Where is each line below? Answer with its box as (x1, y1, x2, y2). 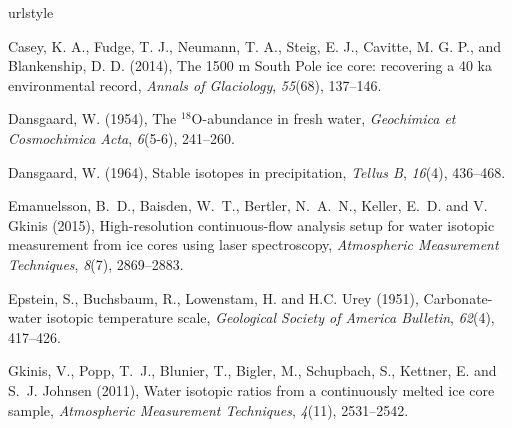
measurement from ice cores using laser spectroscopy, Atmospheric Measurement (8, 234, 499, 255)
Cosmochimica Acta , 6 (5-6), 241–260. (8, 127, 235, 148)
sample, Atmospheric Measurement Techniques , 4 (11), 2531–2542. (8, 399, 409, 420)
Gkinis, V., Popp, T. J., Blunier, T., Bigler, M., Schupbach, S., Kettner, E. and (8, 360, 497, 381)
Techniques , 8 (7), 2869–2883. (8, 253, 184, 274)
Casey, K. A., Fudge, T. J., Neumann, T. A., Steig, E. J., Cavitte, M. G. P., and (8, 35, 502, 56)
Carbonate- (423, 287, 493, 308)
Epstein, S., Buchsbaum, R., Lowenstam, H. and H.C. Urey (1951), (8, 287, 419, 308)
